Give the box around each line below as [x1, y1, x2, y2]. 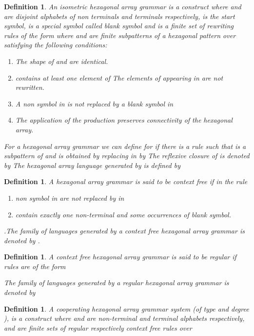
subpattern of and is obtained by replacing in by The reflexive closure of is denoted [4, 150, 250, 161]
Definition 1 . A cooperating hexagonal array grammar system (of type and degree [4, 303, 249, 314]
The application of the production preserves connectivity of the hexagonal [15, 115, 233, 125]
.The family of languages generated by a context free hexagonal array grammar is [4, 226, 245, 236]
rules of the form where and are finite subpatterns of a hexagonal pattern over [4, 30, 236, 40]
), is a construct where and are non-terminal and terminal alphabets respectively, [4, 313, 245, 323]
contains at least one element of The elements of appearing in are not [15, 72, 223, 83]
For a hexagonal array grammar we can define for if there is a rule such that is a [4, 141, 246, 151]
